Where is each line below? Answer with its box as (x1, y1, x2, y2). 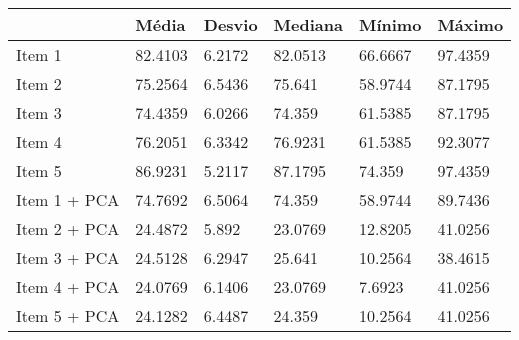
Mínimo (358, 13, 422, 36)
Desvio (203, 13, 258, 36)
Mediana (273, 13, 343, 36)
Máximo (437, 13, 504, 36)
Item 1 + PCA (16, 188, 120, 211)
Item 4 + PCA (16, 275, 120, 298)
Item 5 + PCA (16, 304, 120, 327)
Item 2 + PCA (16, 217, 120, 240)
